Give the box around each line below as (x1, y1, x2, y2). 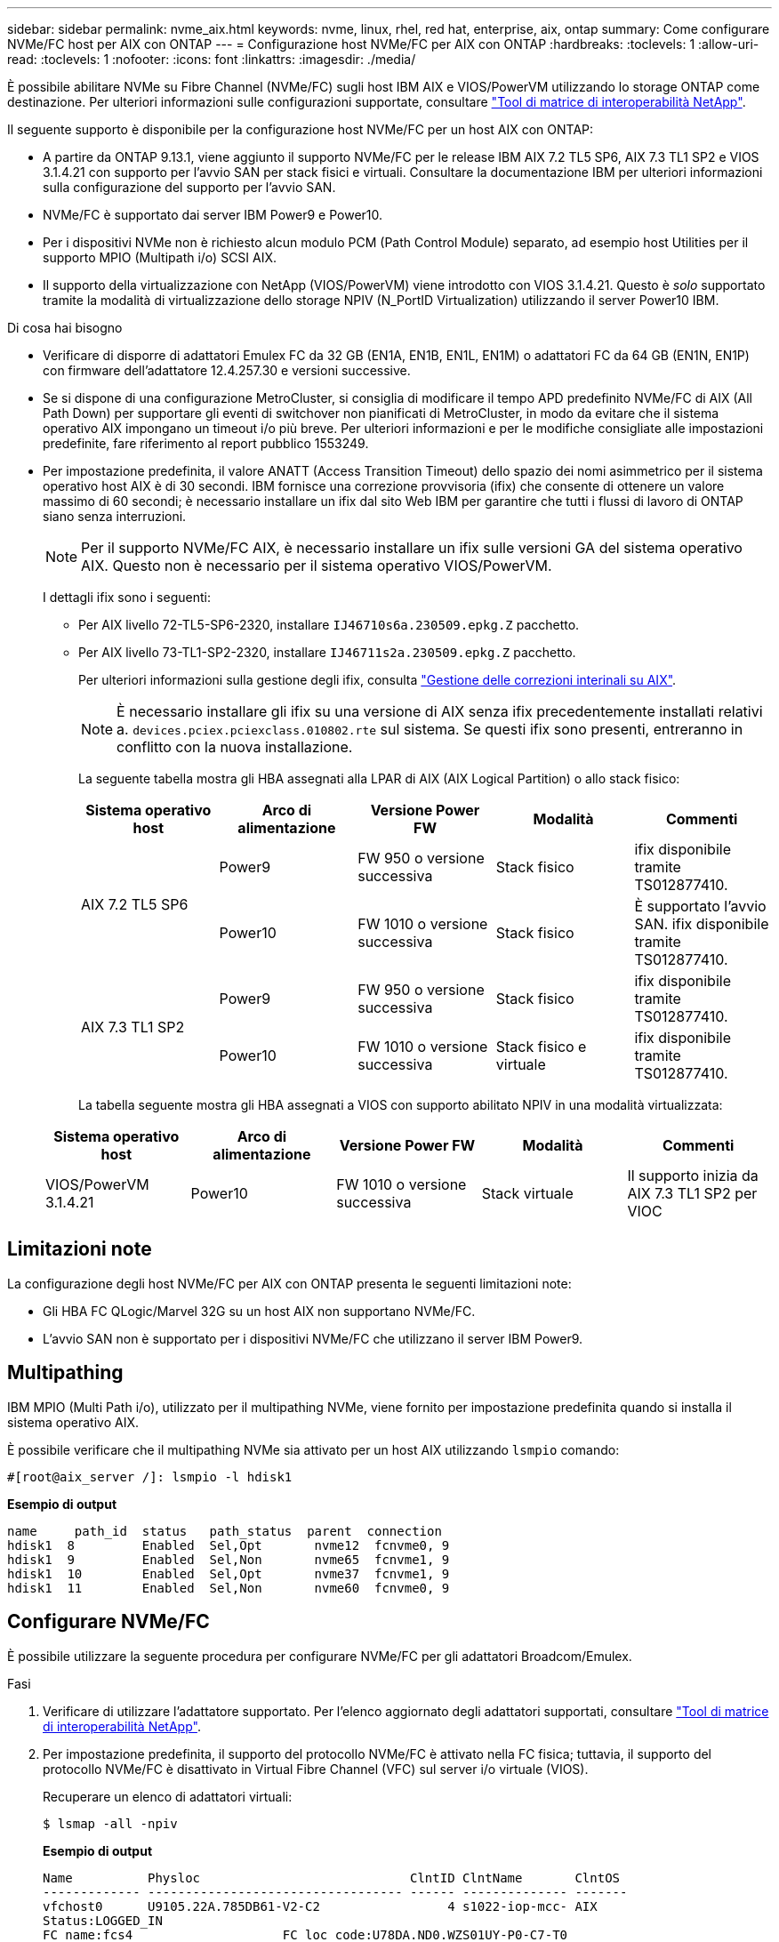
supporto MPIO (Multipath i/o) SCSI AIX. (43, 250, 277, 265)
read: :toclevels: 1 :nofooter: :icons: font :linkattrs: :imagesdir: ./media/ (7, 52, 416, 67)
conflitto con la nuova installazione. (116, 738, 353, 756)
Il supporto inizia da (627, 1167, 759, 1184)
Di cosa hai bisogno (7, 320, 123, 335)
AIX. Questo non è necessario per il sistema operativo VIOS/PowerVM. (81, 557, 552, 574)
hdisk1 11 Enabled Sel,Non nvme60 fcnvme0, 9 (7, 1580, 450, 1595)
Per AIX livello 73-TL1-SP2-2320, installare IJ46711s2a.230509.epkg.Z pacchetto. (78, 645, 576, 660)
